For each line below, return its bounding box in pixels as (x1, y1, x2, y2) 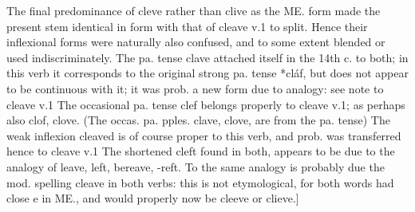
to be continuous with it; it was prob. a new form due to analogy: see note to (6, 80, 384, 96)
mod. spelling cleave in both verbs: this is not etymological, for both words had (6, 174, 394, 190)
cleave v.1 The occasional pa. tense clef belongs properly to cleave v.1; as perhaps (6, 96, 405, 112)
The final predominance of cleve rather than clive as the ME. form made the (6, 2, 381, 18)
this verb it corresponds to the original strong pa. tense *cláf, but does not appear (6, 65, 409, 81)
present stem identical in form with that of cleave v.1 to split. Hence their (6, 18, 368, 34)
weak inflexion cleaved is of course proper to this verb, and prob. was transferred (6, 127, 401, 143)
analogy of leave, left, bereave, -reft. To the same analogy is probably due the (6, 158, 385, 175)
